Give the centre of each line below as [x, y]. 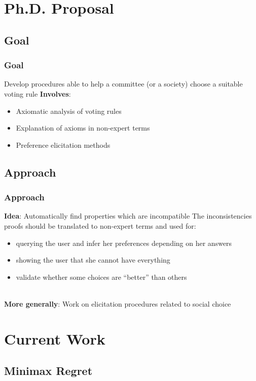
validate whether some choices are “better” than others [101, 277]
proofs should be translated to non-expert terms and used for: [100, 225]
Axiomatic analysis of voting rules [69, 111]
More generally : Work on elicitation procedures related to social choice [118, 303]
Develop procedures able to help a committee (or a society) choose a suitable [123, 84]
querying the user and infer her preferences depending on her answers [124, 243]
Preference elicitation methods [63, 144]
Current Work [55, 338]
